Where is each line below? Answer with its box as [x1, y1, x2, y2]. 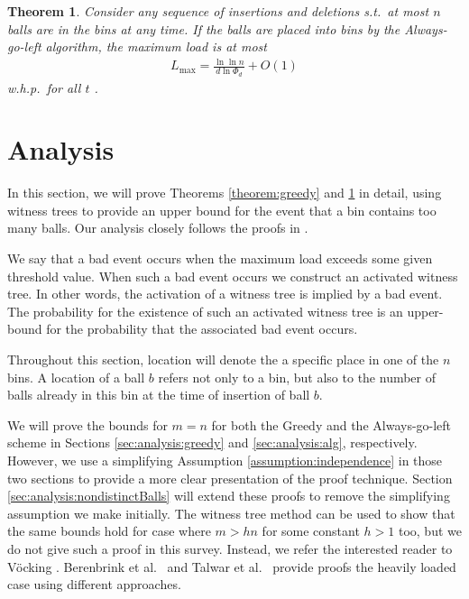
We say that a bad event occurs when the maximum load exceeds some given [7, 249, 433, 268]
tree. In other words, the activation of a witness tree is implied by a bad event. [7, 284, 443, 303]
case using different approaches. [7, 575, 181, 594]
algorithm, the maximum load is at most [45, 37, 267, 56]
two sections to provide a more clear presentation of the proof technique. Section [7, 468, 453, 487]
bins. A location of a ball [7, 367, 145, 386]
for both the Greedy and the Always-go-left [211, 415, 452, 434]
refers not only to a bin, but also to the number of [158, 367, 437, 386]
